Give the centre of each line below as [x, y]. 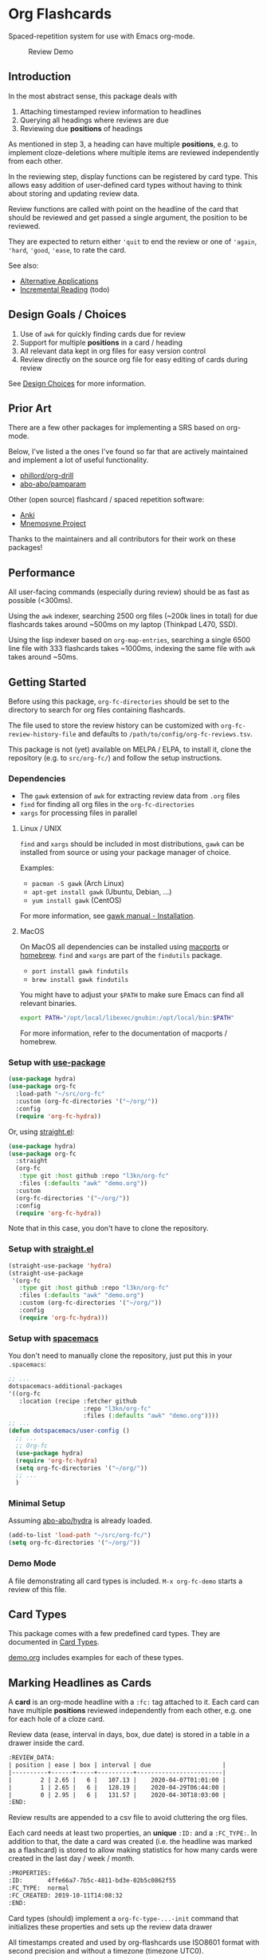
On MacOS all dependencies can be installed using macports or [124, 947]
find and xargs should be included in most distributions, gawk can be [132, 844]
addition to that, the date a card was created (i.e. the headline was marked [130, 1842]
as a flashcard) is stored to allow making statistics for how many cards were [133, 1850]
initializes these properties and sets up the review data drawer [110, 1926]
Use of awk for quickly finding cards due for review [102, 333]
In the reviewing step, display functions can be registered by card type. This [133, 176]
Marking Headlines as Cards [80, 1683]
